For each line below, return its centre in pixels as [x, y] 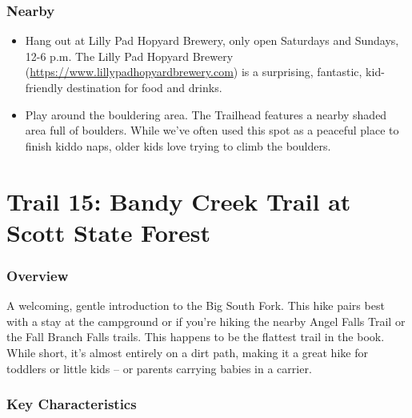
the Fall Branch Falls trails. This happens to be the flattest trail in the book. [196, 337]
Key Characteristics [72, 404]
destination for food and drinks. [144, 87]
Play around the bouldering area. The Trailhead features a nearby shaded [206, 114]
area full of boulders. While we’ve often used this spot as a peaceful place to [212, 130]
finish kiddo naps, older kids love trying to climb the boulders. [178, 145]
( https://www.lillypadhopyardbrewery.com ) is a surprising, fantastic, [194, 72]
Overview [38, 275]
